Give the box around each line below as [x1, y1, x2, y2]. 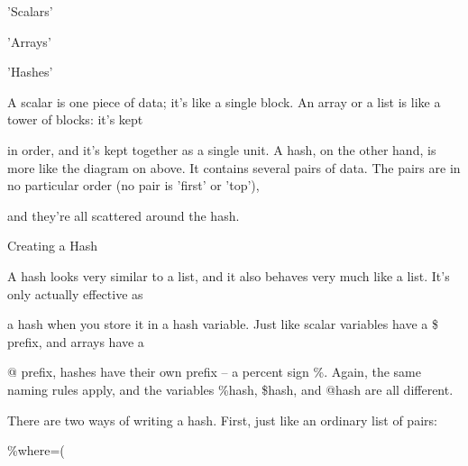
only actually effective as [7, 284, 143, 303]
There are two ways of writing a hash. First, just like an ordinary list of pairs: [7, 410, 437, 429]
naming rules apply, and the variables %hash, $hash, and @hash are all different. [7, 379, 454, 398]
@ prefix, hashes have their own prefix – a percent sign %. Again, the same [7, 362, 421, 381]
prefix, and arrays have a [7, 332, 144, 351]
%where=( [7, 441, 65, 460]
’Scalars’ [7, 2, 53, 20]
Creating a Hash [7, 236, 98, 255]
